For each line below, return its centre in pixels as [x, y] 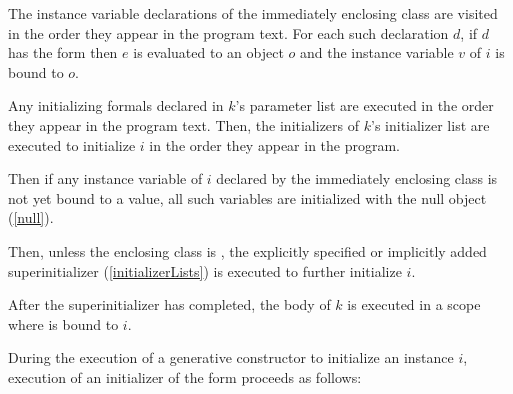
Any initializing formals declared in [116, 105]
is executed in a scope [414, 304]
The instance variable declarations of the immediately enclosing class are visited [253, 13]
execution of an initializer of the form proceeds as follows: [185, 376]
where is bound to [63, 323]
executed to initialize [72, 144]
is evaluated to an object [208, 52]
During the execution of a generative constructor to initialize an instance [231, 357]
